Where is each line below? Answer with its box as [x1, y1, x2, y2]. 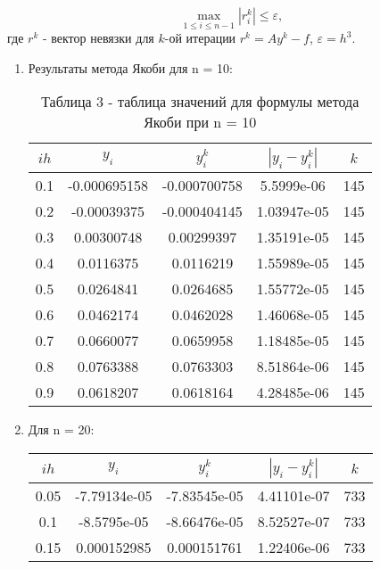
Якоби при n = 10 [144, 111, 257, 133]
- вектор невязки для [42, 29, 154, 47]
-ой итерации [164, 29, 236, 47]
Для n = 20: [28, 420, 95, 439]
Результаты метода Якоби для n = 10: [28, 58, 233, 77]
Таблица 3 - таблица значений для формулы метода [41, 91, 359, 112]
